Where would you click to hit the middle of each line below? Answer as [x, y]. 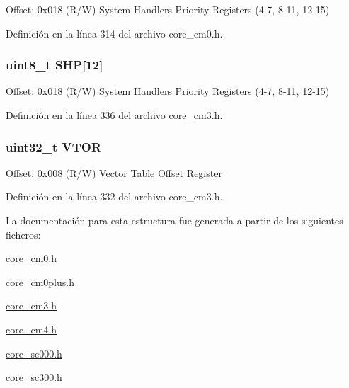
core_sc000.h [34, 353]
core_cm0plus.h [40, 281]
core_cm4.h [31, 329]
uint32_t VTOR [54, 146]
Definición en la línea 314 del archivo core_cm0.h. [114, 33]
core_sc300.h [34, 377]
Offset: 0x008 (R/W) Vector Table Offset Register [114, 172]
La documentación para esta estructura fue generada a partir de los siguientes [174, 220]
